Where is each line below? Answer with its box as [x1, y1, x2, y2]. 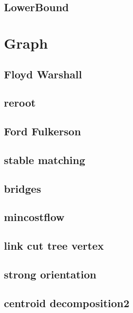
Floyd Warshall [4, 66, 82, 81]
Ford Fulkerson [4, 124, 81, 139]
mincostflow [4, 209, 65, 224]
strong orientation [4, 267, 96, 282]
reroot [4, 95, 36, 110]
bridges [4, 181, 41, 196]
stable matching [4, 152, 85, 167]
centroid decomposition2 [4, 295, 130, 310]
